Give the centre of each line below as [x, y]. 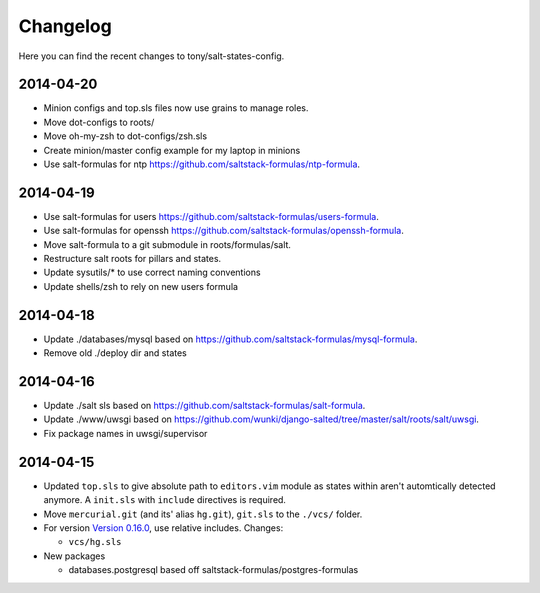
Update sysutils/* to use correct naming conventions [152, 272]
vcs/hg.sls [95, 542]
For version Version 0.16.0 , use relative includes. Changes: [163, 527]
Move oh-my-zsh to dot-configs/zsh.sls [125, 136]
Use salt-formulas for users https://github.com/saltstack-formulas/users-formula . [211, 216]
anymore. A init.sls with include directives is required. [165, 500]
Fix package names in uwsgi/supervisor [125, 433]
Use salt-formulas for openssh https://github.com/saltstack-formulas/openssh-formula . [223, 231]
